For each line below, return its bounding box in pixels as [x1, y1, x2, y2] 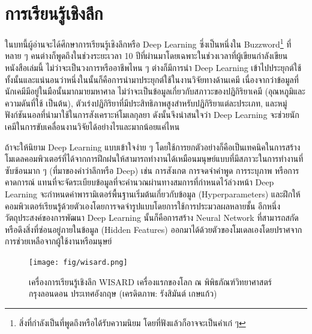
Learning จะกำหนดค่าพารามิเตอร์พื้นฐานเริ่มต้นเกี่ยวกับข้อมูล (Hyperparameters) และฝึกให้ [5, 187, 301, 200]
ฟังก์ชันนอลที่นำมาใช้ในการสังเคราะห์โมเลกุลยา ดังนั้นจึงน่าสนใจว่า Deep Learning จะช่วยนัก [5, 108, 299, 121]
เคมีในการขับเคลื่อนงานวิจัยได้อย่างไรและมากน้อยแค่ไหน [5, 120, 180, 132]
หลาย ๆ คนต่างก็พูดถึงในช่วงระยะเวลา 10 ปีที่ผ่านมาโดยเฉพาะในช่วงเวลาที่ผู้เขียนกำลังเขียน [5, 49, 288, 62]
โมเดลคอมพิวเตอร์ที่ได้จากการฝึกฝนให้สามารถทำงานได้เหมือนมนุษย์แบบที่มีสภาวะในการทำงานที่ [5, 152, 304, 165]
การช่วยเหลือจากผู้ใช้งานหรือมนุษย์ [5, 235, 112, 247]
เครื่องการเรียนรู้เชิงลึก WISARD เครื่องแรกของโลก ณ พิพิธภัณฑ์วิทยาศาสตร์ [29, 275, 272, 288]
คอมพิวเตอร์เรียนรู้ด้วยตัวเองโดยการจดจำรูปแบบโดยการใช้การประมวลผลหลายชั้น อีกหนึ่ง [5, 199, 281, 212]
